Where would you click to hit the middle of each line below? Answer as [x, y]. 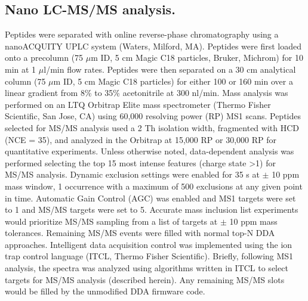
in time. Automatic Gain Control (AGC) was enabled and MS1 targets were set [150, 198]
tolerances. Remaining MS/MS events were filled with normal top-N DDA [140, 233]
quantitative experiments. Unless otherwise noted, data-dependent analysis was [150, 151]
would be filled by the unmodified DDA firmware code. [105, 291]
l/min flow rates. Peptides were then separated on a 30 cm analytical [170, 69]
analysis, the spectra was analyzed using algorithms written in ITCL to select [147, 268]
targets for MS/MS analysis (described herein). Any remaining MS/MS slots [145, 279]
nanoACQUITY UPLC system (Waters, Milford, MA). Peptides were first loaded [153, 46]
